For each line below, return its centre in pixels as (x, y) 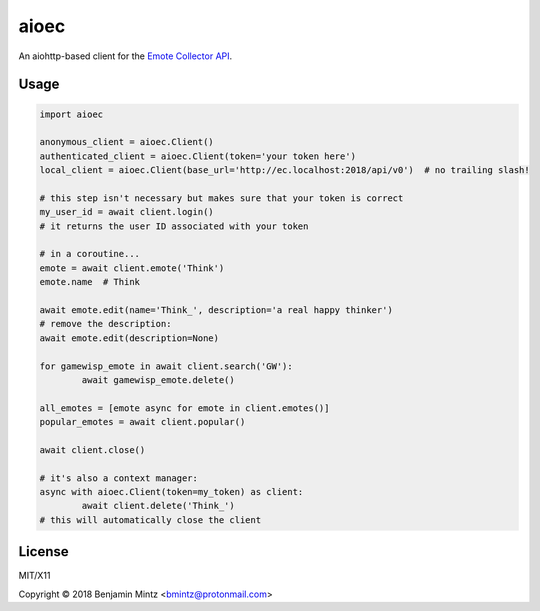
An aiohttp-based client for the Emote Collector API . (125, 56)
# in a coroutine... (89, 254)
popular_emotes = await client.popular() (142, 422)
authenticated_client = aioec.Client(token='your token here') (198, 156)
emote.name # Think (89, 282)
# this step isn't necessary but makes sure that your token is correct (221, 198)
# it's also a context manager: (119, 478)
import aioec (71, 114)
